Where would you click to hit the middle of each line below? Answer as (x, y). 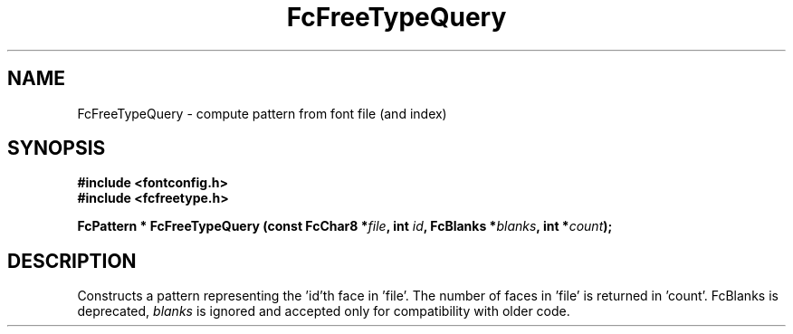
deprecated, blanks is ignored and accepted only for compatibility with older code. (324, 311)
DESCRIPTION (72, 261)
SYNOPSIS (57, 148)
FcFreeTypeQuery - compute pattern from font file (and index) (262, 113)
